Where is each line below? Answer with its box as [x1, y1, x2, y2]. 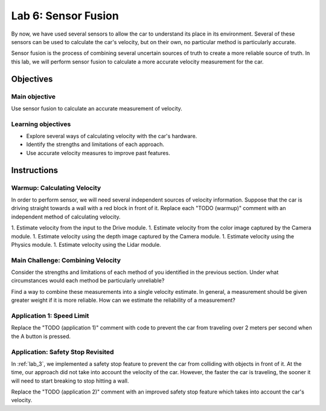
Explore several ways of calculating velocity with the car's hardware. [26, 133, 197, 140]
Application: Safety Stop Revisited [11, 348, 114, 356]
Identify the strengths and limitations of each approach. [26, 141, 165, 148]
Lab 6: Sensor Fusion [11, 9, 119, 22]
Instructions [11, 165, 59, 175]
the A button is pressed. [11, 333, 71, 340]
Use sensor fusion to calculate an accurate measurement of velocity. [11, 104, 182, 112]
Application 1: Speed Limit [11, 311, 89, 320]
